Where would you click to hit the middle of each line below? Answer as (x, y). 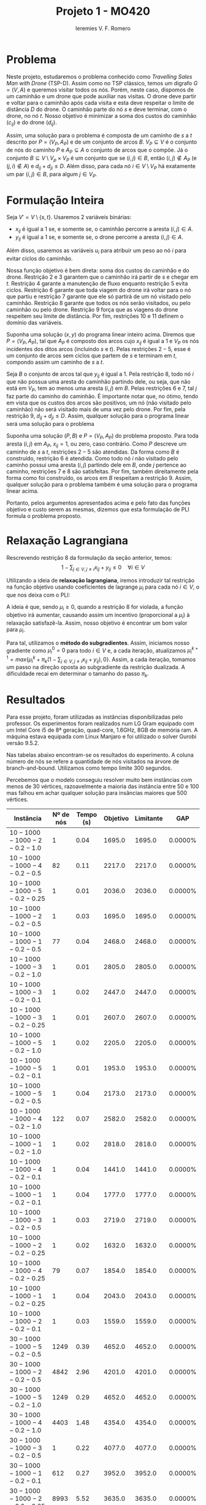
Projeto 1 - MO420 (103, 11)
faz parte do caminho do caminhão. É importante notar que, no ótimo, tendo (102, 397)
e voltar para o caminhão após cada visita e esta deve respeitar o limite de (100, 103)
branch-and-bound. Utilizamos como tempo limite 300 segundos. (89, 768)
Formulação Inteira (55, 200)
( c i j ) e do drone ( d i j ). (32, 123)
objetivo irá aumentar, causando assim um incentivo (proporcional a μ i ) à (98, 615)
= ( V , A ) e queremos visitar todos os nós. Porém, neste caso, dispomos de (100, 90)
